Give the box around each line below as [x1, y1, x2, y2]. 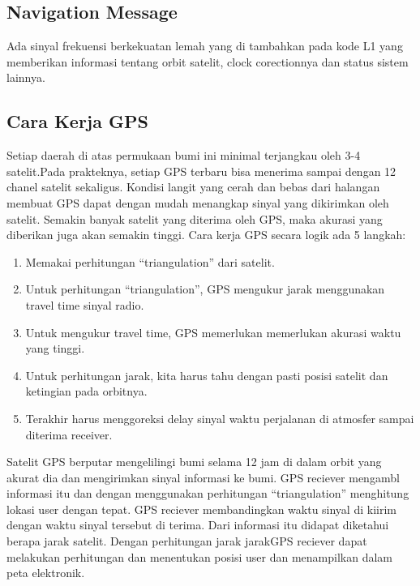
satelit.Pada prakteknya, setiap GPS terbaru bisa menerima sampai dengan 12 [6, 162, 396, 179]
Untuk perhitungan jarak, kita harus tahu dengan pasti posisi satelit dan [25, 366, 388, 383]
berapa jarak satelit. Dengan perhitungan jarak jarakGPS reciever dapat [6, 533, 367, 550]
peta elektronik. [6, 564, 85, 581]
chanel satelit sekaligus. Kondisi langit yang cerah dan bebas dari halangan [6, 178, 380, 195]
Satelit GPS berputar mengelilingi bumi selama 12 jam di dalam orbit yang [6, 453, 382, 470]
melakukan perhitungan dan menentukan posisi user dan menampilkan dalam [6, 548, 392, 565]
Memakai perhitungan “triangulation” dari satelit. [25, 253, 275, 270]
